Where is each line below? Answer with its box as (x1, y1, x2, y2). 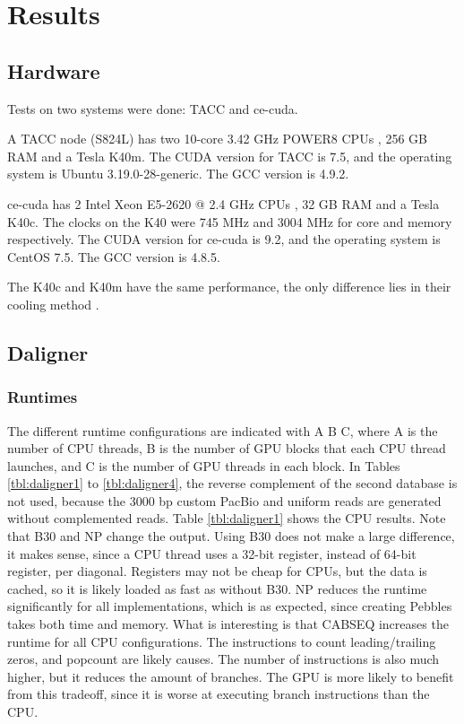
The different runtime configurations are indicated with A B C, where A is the (7, 421, 438, 440)
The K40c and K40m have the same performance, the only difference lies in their (7, 277, 451, 296)
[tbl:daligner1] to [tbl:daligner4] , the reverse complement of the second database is (7, 474, 458, 493)
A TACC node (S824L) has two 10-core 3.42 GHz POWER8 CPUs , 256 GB (7, 129, 427, 148)
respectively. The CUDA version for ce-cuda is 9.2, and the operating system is (7, 230, 441, 249)
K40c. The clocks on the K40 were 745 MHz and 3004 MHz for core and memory (7, 212, 452, 231)
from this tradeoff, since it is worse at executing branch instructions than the (7, 685, 430, 703)
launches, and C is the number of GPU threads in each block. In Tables (7, 456, 400, 475)
